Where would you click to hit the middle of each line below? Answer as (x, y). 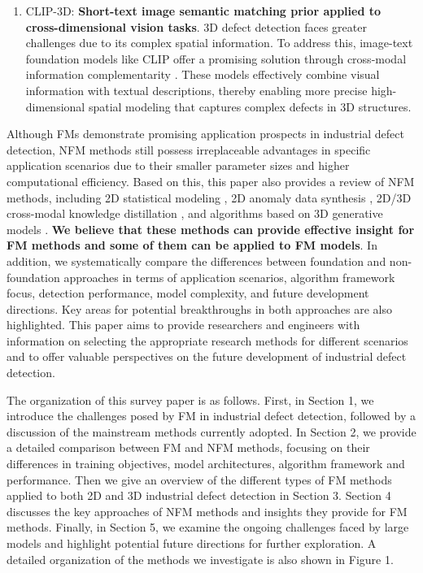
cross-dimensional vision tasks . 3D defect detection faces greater (196, 26)
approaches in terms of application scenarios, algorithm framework (229, 277)
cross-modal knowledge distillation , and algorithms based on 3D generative (195, 213)
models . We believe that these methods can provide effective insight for (211, 229)
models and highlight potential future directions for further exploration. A (192, 543)
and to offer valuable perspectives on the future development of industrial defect (207, 356)
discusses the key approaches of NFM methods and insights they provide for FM (207, 511)
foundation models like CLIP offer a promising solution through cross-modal (216, 58)
